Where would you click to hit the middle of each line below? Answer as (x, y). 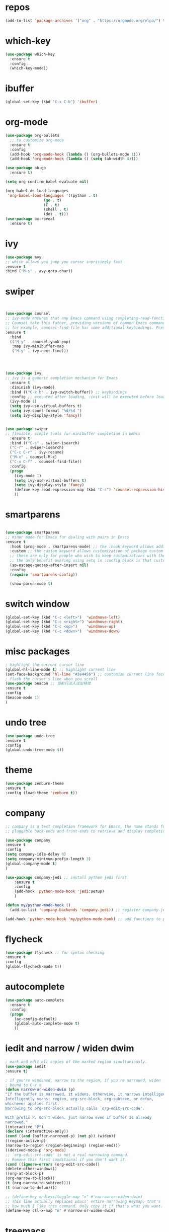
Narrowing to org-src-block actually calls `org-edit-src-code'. (75, 1108)
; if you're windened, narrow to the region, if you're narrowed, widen (83, 1080)
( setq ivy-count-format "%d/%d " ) (46, 411)
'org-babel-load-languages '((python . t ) (53, 195)
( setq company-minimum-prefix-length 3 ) (48, 859)
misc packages (38, 651)
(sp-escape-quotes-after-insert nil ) (49, 565)
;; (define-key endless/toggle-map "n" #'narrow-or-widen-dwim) (74, 1197)
